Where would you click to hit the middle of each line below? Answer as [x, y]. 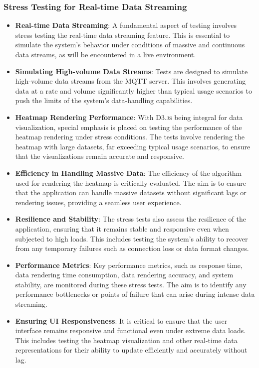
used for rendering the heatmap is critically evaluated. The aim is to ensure [130, 183]
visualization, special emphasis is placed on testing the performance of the [129, 127]
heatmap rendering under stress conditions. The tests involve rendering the [130, 137]
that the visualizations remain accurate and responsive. [100, 156]
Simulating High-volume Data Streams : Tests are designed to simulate [131, 71]
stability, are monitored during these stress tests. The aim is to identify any [131, 284]
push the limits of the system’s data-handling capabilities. [104, 100]
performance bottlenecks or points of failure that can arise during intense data [135, 294]
